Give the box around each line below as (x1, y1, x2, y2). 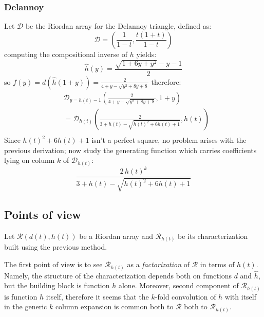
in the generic (4, 301, 47, 312)
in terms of (200, 259, 235, 270)
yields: (136, 48, 157, 59)
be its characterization (178, 230, 248, 241)
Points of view (4, 207, 81, 222)
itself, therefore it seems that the (46, 291, 149, 302)
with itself (224, 291, 256, 302)
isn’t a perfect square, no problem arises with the (91, 135, 247, 145)
